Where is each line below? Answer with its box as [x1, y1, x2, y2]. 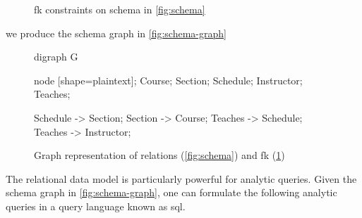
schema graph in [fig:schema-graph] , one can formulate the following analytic [6, 185, 337, 200]
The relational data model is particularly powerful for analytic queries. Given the [6, 171, 357, 186]
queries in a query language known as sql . [6, 198, 186, 213]
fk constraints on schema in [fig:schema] [34, 2, 205, 16]
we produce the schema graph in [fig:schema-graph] [6, 25, 227, 40]
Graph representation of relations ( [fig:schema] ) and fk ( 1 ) [34, 148, 285, 162]
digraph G [34, 49, 78, 64]
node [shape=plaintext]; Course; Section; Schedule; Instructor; [34, 72, 303, 87]
